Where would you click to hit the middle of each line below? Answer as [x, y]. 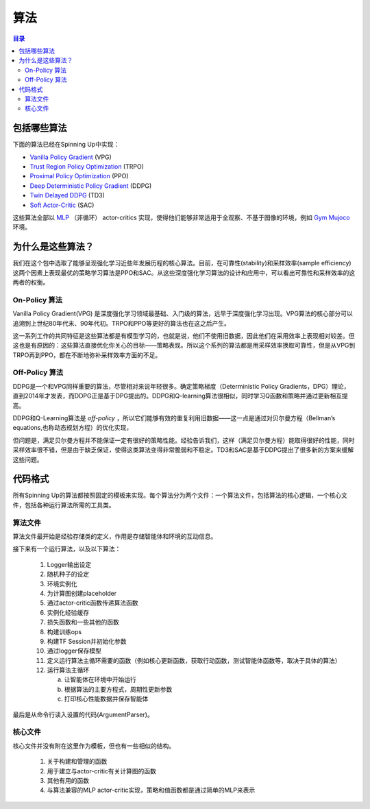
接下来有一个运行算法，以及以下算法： [67, 549]
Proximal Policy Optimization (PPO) [79, 176]
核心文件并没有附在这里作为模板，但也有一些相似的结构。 [94, 746]
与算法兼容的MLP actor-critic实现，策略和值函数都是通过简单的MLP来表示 [151, 790]
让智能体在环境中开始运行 [100, 679]
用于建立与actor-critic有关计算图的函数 [102, 771]
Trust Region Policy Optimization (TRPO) [87, 166]
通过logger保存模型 [74, 651]
